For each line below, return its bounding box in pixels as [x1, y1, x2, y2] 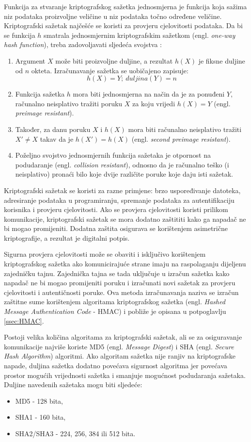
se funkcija [4, 30, 35, 40]
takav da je [40, 133, 74, 144]
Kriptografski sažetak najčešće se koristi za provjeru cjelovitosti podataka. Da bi [4, 20, 243, 31]
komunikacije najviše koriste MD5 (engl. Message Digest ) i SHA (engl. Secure [4, 341, 234, 351]
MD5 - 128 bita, [15, 395, 63, 406]
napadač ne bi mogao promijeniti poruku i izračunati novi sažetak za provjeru [4, 278, 235, 288]
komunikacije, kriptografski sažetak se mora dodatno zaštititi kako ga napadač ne [4, 213, 246, 224]
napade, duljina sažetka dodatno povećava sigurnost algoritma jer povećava [4, 360, 227, 370]
